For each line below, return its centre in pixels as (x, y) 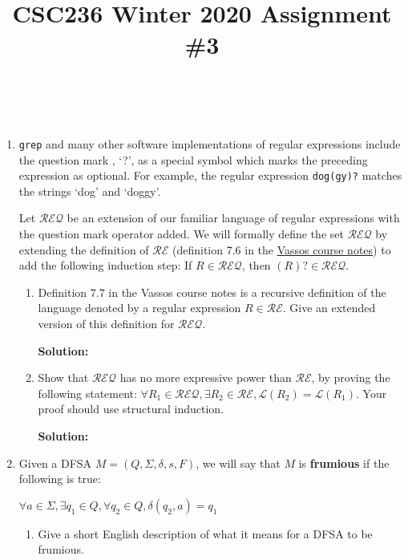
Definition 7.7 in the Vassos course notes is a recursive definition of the (212, 292)
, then (256, 265)
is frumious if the (344, 463)
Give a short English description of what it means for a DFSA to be (205, 533)
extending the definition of (84, 249)
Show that (63, 377)
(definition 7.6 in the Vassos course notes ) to (281, 249)
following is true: (60, 479)
